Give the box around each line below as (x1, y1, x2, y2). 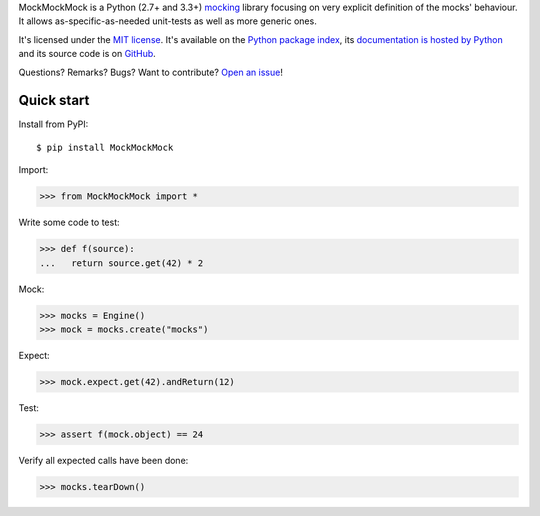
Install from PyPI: (18, 118, 89, 130)
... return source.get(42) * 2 (39, 257, 204, 269)
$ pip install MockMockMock (36, 141, 174, 153)
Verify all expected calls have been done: (18, 454, 189, 466)
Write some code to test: (18, 216, 120, 229)
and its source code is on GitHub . (18, 48, 157, 60)
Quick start (18, 92, 90, 109)
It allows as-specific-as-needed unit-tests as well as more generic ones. (18, 15, 317, 27)
